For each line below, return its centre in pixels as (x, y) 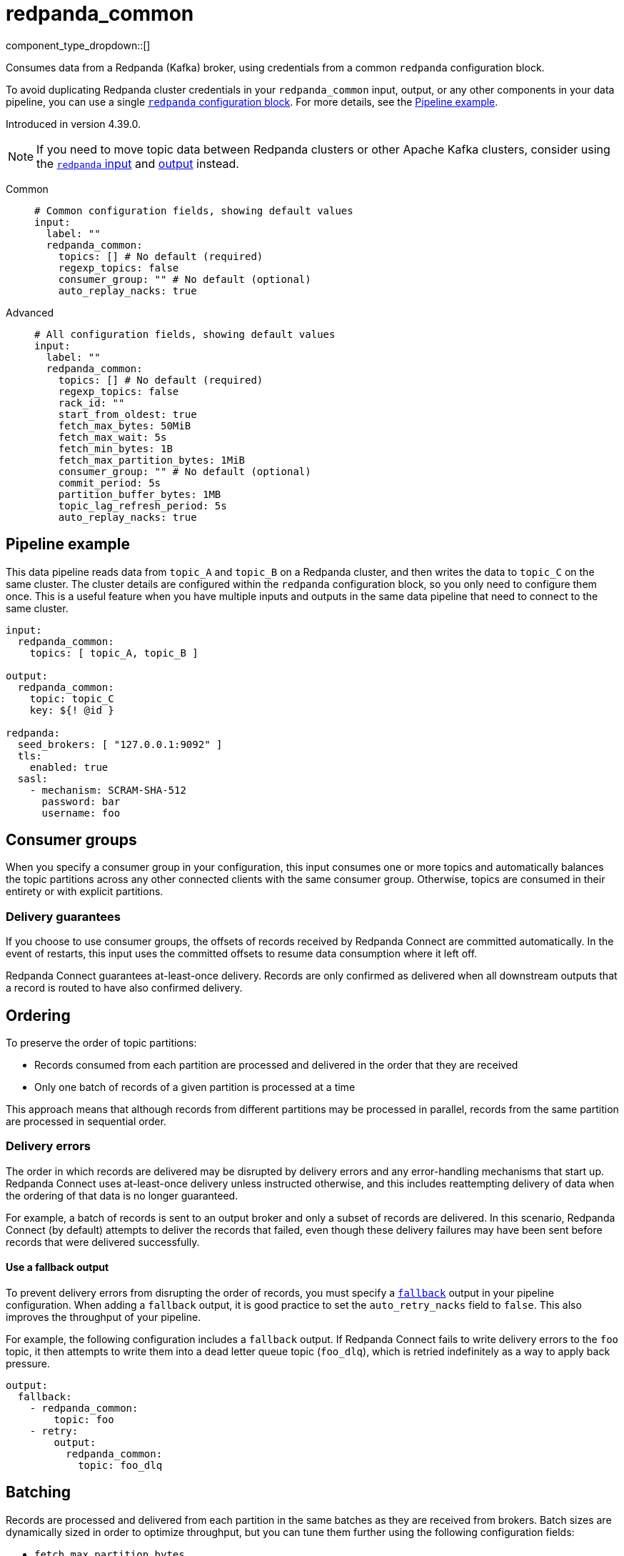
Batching (39, 1492)
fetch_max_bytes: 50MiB (125, 425)
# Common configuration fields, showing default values (194, 210)
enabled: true (69, 767)
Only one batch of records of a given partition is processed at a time (195, 1087)
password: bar (81, 801)
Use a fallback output (57, 1267)
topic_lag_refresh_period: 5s (142, 505)
